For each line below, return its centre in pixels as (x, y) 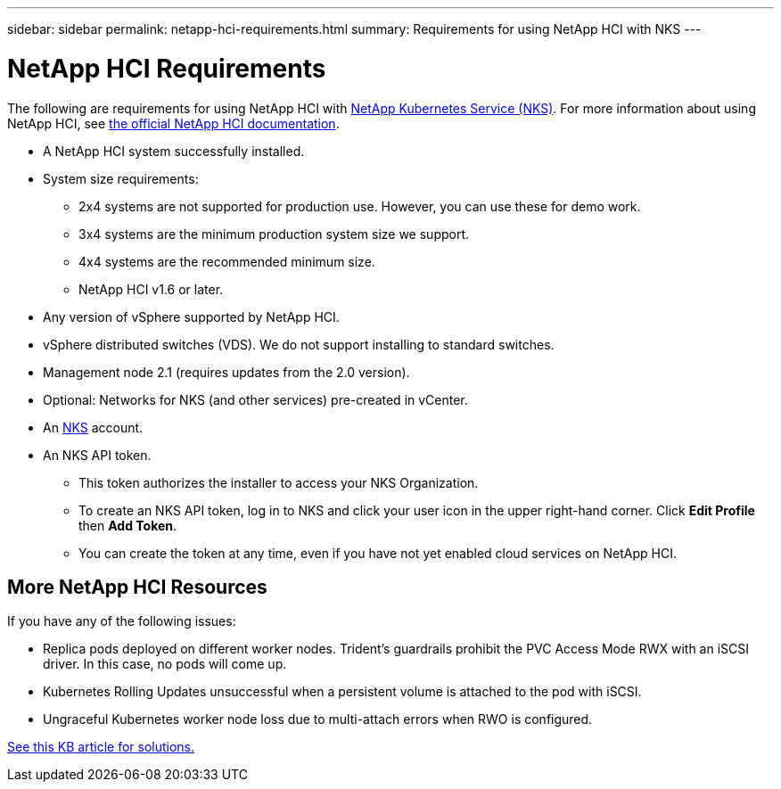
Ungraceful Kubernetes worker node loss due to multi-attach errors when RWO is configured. (318, 719)
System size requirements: (121, 178)
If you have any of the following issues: (122, 621)
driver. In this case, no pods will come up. (165, 664)
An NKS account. (93, 427)
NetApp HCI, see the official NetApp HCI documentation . (173, 123)
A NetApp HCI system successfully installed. (174, 151)
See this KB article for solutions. (101, 747)
